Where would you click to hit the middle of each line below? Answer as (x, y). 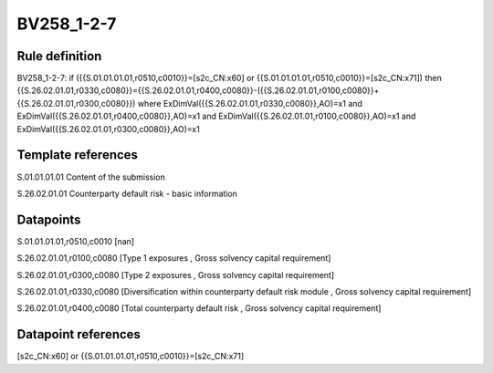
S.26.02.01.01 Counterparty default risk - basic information (127, 193)
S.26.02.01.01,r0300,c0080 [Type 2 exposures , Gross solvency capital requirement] (176, 275)
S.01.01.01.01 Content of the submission (91, 177)
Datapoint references (79, 334)
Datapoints (49, 219)
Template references (78, 155)
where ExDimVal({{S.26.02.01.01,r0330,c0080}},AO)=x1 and (250, 103)
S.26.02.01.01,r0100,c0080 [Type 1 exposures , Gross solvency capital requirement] (174, 258)
